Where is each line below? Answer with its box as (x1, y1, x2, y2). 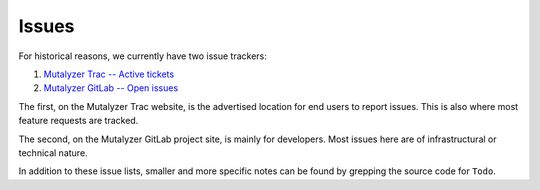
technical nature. (18, 146, 89, 159)
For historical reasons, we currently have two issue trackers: (18, 50, 267, 62)
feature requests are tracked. (18, 115, 139, 127)
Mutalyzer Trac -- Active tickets (43, 68, 175, 80)
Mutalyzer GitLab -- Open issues (43, 82, 179, 94)
